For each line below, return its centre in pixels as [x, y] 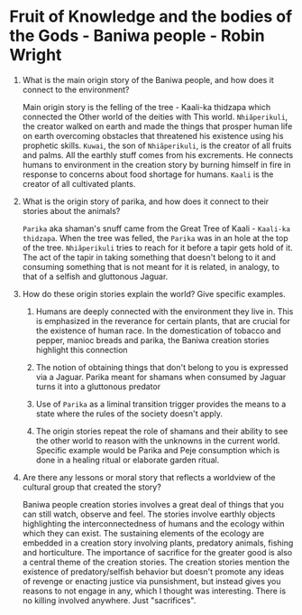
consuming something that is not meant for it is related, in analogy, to [151, 266]
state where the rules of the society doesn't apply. [129, 414]
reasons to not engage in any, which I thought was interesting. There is [154, 591]
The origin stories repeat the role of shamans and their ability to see [162, 431]
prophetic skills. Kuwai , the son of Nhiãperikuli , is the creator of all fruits [157, 145]
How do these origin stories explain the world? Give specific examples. [154, 294]
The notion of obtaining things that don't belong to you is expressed [162, 367]
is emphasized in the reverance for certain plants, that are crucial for [163, 321]
